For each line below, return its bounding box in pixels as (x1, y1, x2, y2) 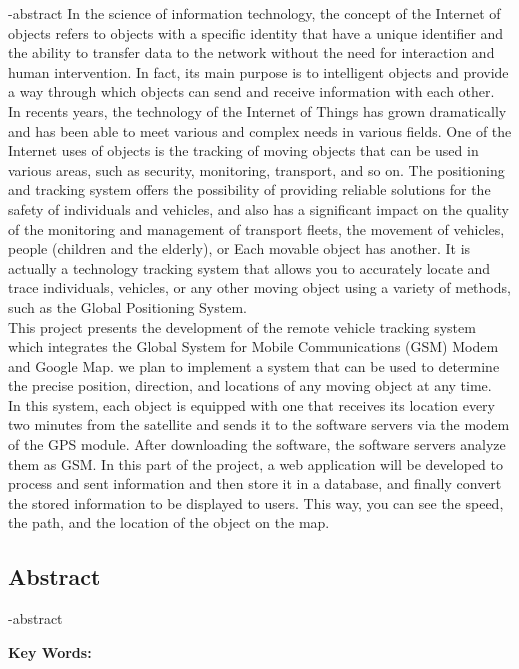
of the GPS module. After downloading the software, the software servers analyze (8, 434, 506, 455)
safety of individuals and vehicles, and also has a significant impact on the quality (8, 198, 509, 219)
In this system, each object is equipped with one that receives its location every (8, 394, 495, 415)
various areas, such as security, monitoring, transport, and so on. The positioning (8, 159, 505, 180)
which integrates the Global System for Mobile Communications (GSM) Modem (8, 336, 499, 357)
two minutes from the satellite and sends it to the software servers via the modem (8, 414, 510, 435)
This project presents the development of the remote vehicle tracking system (8, 316, 476, 337)
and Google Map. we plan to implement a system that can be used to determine (8, 355, 500, 376)
